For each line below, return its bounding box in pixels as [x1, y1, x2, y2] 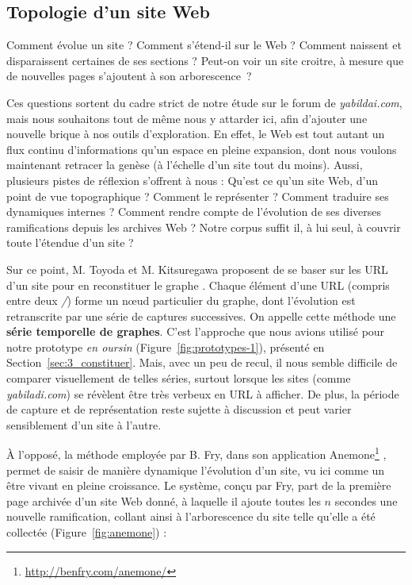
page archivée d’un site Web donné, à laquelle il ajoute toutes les [6, 492, 321, 509]
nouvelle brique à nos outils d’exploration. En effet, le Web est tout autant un [6, 125, 385, 142]
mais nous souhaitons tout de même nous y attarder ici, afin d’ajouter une [6, 110, 368, 126]
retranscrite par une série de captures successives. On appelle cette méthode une [6, 307, 396, 324]
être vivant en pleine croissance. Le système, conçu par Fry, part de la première [6, 477, 391, 494]
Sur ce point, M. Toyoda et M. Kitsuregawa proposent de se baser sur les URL [6, 260, 388, 277]
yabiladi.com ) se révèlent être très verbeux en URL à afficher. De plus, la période [6, 385, 399, 402]
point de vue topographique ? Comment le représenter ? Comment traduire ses [6, 187, 389, 204]
